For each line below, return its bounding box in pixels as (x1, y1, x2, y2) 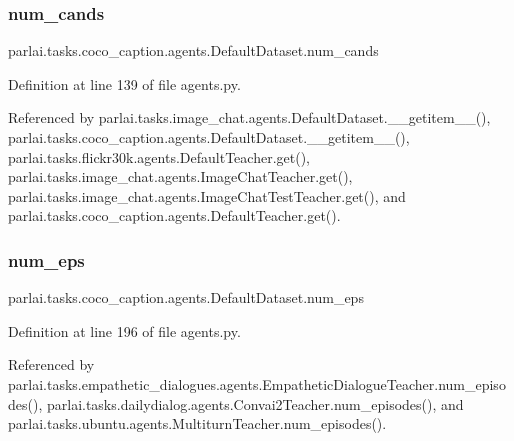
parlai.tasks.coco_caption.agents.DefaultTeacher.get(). (8, 205, 341, 226)
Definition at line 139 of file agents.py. (8, 73, 241, 94)
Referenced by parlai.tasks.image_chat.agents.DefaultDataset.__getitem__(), (8, 107, 491, 128)
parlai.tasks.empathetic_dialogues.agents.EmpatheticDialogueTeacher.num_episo (8, 373, 506, 394)
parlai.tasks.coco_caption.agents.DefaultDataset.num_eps (8, 287, 364, 308)
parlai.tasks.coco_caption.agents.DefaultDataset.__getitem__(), (8, 127, 410, 147)
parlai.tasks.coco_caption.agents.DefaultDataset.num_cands (8, 40, 379, 61)
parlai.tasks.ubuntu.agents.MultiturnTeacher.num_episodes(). (8, 413, 387, 434)
